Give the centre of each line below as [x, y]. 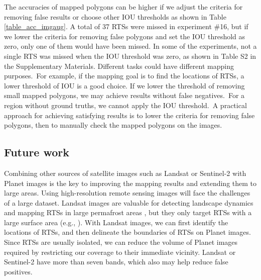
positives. [18, 271]
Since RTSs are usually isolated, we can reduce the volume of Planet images [121, 242]
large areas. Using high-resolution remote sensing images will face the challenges [127, 193]
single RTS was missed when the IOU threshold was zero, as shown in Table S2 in [130, 56]
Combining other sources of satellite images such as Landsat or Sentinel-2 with [125, 173]
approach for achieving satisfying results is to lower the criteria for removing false [129, 115]
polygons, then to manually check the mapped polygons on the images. [113, 125]
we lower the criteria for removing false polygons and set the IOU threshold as [125, 36]
